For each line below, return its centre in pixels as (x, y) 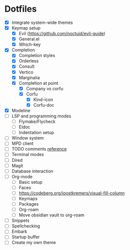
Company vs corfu (45, 88)
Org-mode (22, 176)
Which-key (30, 44)
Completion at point (39, 83)
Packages (29, 204)
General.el (29, 39)
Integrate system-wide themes (42, 22)
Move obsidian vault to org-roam (51, 215)
